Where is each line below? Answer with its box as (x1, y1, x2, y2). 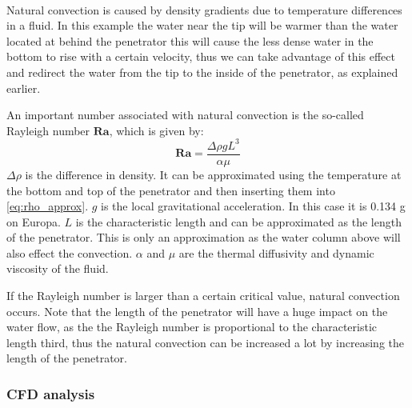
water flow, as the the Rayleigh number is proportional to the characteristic (6, 318, 378, 335)
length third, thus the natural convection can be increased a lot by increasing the (6, 334, 405, 350)
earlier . (6, 79, 41, 96)
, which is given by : (109, 122, 204, 138)
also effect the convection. (6, 244, 133, 261)
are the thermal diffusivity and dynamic (178, 244, 374, 261)
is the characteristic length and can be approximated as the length (75, 213, 402, 230)
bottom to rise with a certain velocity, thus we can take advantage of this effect (6, 48, 395, 65)
